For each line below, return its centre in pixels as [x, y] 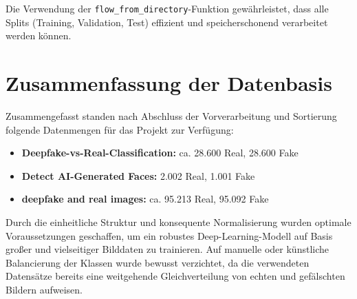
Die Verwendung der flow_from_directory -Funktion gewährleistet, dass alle [167, 8]
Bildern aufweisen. [44, 289]
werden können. [39, 35]
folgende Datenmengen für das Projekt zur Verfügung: [120, 129]
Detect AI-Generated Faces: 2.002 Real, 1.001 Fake [138, 175]
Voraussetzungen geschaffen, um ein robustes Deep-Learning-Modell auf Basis [169, 235]
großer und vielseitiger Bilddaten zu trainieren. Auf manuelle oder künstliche [167, 249]
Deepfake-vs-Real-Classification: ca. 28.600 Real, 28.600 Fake [160, 153]
